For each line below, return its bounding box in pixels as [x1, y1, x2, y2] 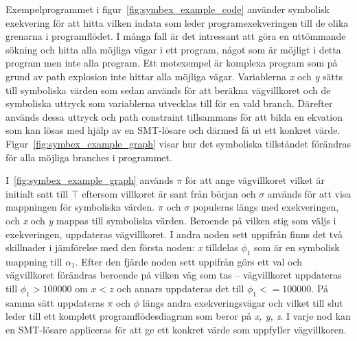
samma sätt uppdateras [5, 295, 104, 309]
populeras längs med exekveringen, [192, 200, 339, 214]
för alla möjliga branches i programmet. [5, 150, 172, 164]
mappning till [5, 254, 62, 268]
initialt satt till [5, 186, 69, 200]
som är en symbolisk [254, 240, 340, 255]
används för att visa [267, 186, 352, 200]
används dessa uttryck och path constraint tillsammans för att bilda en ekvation [5, 109, 343, 124]
